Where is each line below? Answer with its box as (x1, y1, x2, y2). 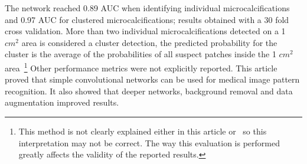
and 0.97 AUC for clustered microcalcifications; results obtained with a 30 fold (5, 13, 289, 25)
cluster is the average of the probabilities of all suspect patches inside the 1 (5, 48, 276, 60)
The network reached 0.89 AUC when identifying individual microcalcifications (5, 2, 290, 14)
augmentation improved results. (5, 96, 119, 109)
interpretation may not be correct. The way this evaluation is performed (18, 136, 280, 149)
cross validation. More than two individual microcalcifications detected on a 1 (5, 25, 286, 37)
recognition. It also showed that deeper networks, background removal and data (5, 84, 293, 97)
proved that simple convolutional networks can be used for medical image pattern (5, 73, 300, 86)
